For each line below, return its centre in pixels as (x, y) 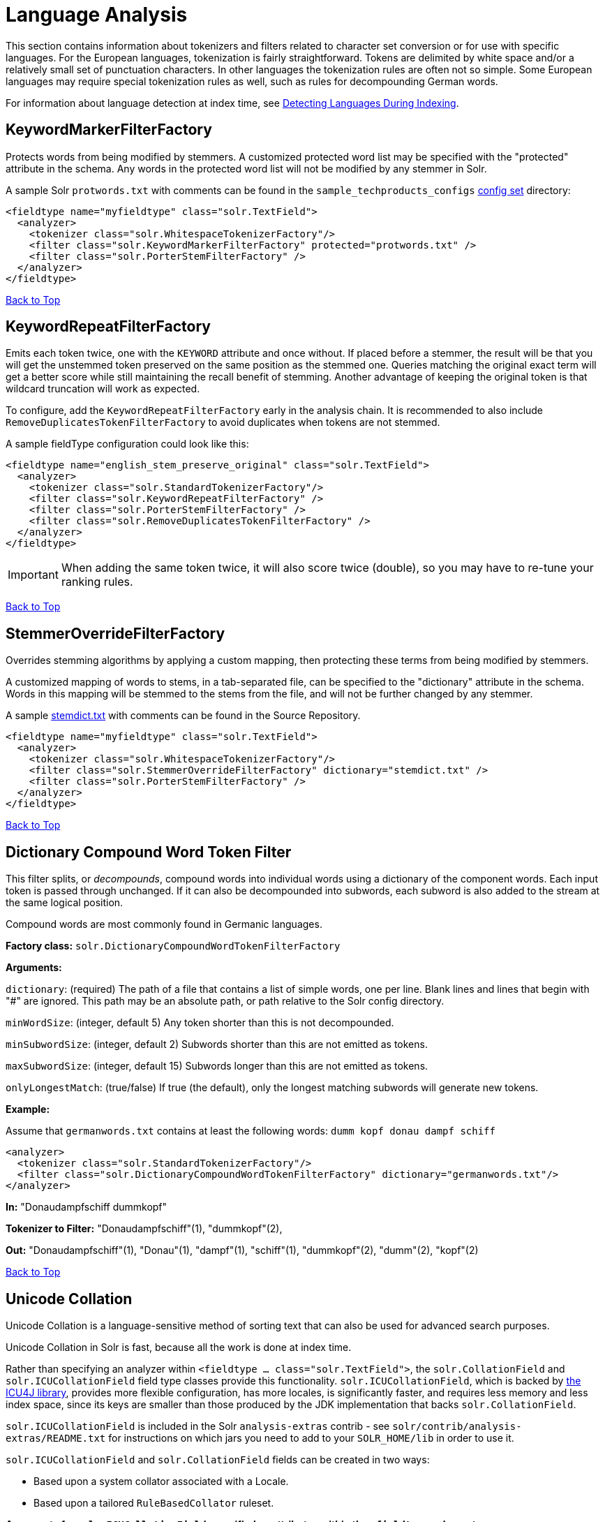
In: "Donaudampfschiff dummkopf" (87, 1207)
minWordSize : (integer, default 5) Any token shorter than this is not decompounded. (200, 1023)
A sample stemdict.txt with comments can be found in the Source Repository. (183, 716)
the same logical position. (65, 903)
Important (33, 575)
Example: (28, 1109)
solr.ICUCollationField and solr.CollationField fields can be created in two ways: (218, 1459)
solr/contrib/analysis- (457, 1426)
